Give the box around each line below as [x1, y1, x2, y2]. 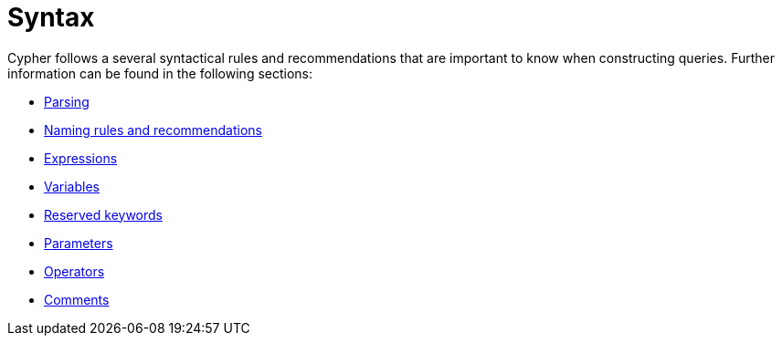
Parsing [44, 93, 90, 109]
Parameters [44, 234, 113, 251]
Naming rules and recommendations [44, 121, 262, 138]
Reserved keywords [44, 206, 163, 223]
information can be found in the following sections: [7, 65, 313, 81]
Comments [44, 291, 110, 307]
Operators [44, 263, 105, 279]
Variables [44, 178, 100, 194]
